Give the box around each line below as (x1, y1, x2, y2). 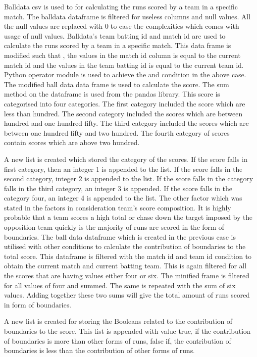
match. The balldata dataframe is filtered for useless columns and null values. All (4, 11, 251, 21)
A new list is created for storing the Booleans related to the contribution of (4, 316, 233, 326)
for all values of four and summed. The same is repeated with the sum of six (4, 280, 236, 290)
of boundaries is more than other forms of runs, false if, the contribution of (4, 335, 231, 346)
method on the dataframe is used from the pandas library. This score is (4, 89, 220, 99)
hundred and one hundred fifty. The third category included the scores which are (4, 118, 249, 128)
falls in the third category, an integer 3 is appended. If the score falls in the (4, 183, 232, 193)
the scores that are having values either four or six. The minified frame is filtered (4, 270, 250, 281)
